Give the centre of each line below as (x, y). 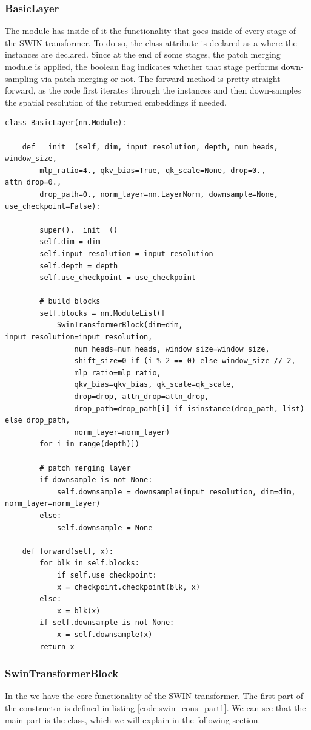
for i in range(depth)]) (89, 444)
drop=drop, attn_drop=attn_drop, (142, 397)
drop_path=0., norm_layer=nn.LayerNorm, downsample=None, (159, 194)
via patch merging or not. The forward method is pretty (145, 78)
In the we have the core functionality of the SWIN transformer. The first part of (154, 696)
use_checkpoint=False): (53, 206)
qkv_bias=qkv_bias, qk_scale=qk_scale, (155, 385)
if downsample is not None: (96, 480)
